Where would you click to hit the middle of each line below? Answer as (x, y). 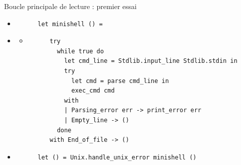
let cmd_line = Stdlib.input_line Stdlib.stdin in (151, 61)
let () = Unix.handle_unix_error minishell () (117, 157)
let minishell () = (70, 24)
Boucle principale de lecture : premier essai (70, 6)
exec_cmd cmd (93, 91)
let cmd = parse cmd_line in (120, 81)
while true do (80, 51)
